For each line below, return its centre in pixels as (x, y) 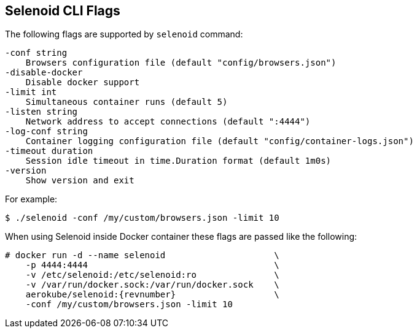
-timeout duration (49, 151)
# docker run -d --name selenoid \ (142, 255)
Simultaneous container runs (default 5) (127, 102)
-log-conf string (46, 132)
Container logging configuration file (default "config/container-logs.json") (220, 141)
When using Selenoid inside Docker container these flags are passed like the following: (181, 237)
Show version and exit (80, 181)
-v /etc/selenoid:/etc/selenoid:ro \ (152, 275)
